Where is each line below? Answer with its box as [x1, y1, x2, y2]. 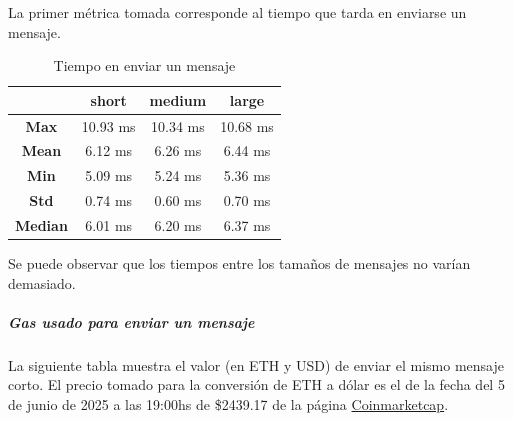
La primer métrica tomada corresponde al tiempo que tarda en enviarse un [8, 2, 467, 22]
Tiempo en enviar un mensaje [53, 55, 236, 76]
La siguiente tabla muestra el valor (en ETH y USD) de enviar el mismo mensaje [8, 354, 505, 375]
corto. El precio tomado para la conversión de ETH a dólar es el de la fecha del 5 [8, 374, 505, 395]
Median [15, 215, 68, 235]
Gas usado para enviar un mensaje [8, 311, 255, 332]
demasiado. [8, 272, 76, 293]
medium [149, 89, 207, 110]
